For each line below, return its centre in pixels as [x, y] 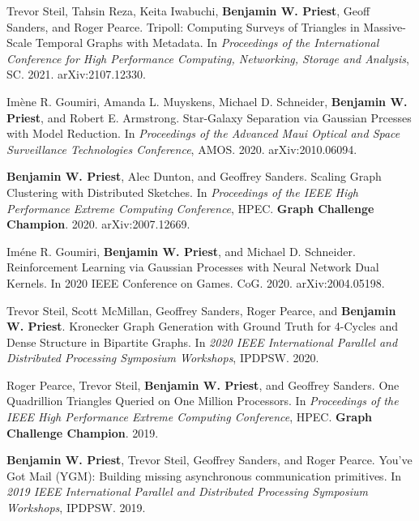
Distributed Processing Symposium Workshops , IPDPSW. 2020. [163, 358]
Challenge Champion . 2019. [83, 432]
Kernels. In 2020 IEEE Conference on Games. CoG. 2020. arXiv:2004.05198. [196, 282]
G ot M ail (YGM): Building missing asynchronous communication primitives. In [204, 475]
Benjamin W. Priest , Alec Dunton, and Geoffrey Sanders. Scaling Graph [194, 176]
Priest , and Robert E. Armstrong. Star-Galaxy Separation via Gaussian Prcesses [209, 117]
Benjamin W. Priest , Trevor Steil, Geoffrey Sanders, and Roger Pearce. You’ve [209, 460]
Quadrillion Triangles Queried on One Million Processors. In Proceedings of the [203, 401]
